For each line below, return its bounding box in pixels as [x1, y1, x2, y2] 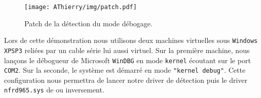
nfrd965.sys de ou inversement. [4, 84, 104, 95]
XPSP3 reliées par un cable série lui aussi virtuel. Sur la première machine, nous [4, 44, 250, 55]
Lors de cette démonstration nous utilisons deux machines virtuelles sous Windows [4, 35, 258, 45]
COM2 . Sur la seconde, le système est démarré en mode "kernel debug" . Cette [4, 65, 246, 75]
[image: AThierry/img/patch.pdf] [24, 4, 137, 11]
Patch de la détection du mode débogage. [24, 18, 153, 28]
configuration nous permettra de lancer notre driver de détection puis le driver [4, 74, 248, 85]
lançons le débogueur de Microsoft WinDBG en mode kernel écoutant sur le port [4, 55, 251, 65]
